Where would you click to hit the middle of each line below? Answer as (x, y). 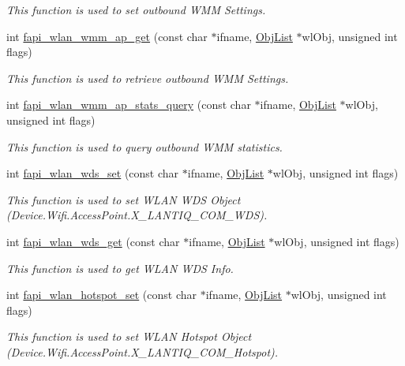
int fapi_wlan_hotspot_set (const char (102, 295)
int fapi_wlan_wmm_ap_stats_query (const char (129, 105)
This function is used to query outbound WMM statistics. (144, 146)
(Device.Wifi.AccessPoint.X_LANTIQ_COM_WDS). (137, 215)
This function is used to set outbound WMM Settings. (136, 9)
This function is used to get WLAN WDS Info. (120, 268)
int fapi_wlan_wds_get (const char (93, 241)
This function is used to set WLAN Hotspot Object (129, 336)
